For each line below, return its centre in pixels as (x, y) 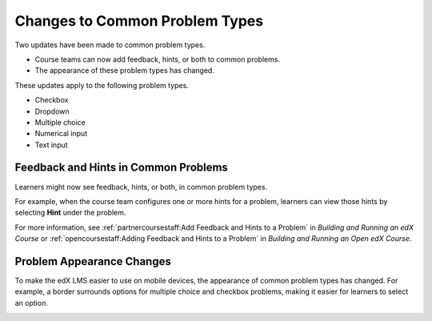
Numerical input (61, 134)
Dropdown (52, 111)
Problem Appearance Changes (93, 261)
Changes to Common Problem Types (139, 21)
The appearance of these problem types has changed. (125, 70)
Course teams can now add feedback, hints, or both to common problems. (157, 59)
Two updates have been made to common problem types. (110, 45)
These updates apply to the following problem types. (102, 85)
